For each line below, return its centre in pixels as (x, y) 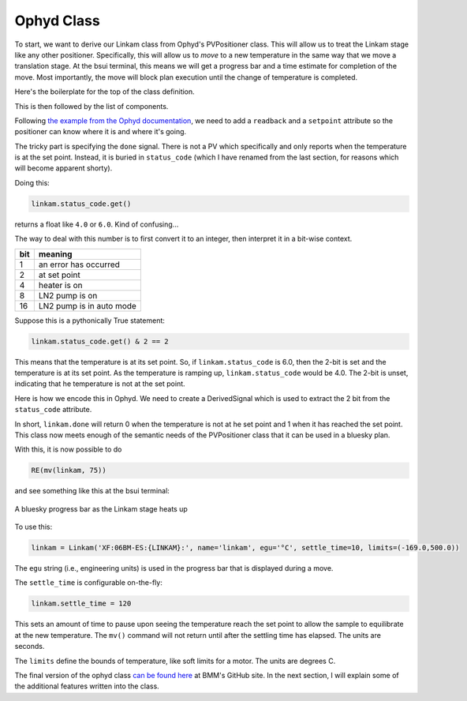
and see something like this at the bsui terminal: (92, 491)
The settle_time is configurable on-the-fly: (89, 583)
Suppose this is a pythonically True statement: (90, 321)
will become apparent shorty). (64, 168)
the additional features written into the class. (87, 686)
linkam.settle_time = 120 (81, 604)
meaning (55, 254)
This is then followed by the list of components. (92, 106)
